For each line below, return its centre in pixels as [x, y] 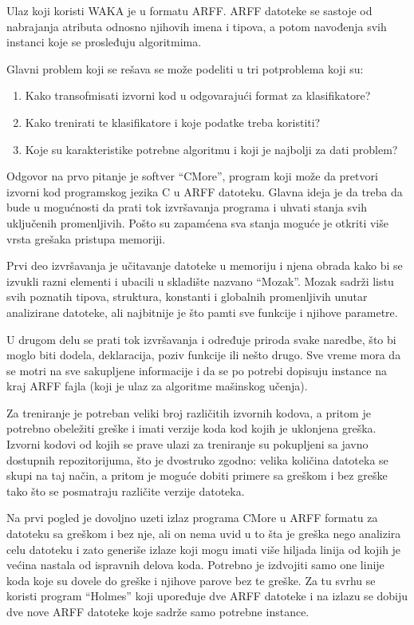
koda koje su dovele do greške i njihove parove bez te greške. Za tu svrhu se [191, 580]
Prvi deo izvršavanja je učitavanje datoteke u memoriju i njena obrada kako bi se [205, 265]
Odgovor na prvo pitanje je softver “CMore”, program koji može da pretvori [192, 176]
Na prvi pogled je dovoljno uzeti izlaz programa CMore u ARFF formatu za [192, 518]
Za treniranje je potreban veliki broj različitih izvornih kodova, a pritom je [189, 412]
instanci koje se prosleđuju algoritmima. [104, 42]
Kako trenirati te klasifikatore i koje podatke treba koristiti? [173, 122]
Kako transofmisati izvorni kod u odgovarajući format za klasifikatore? [198, 95]
